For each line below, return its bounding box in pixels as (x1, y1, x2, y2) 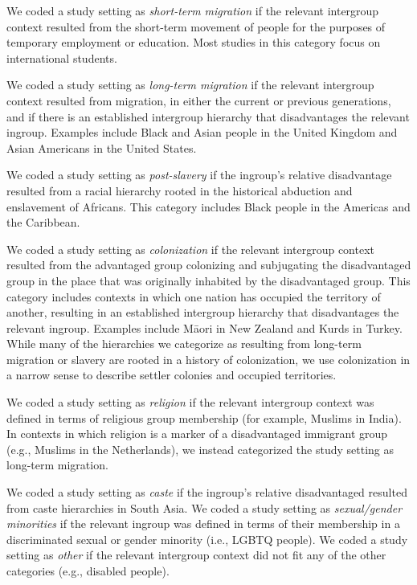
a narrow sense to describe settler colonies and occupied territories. (6, 366, 337, 383)
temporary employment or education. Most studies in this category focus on (6, 34, 381, 51)
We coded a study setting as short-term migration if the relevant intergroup (6, 2, 379, 18)
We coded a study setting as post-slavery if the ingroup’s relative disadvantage (6, 166, 392, 183)
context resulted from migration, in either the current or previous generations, (6, 92, 391, 108)
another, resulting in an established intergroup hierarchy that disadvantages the (6, 304, 399, 321)
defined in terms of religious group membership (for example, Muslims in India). (6, 409, 402, 426)
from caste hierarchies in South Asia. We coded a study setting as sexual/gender (6, 499, 403, 516)
